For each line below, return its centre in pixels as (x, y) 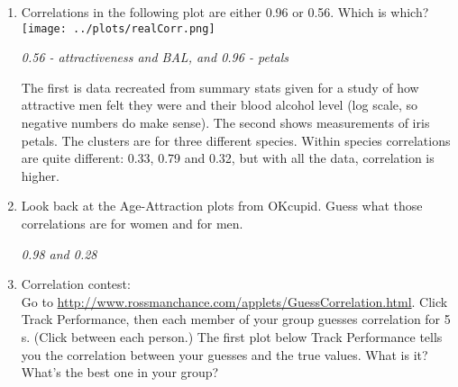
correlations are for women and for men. (132, 223)
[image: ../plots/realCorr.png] (118, 28)
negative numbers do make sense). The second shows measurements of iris (225, 123)
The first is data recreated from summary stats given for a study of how (220, 87)
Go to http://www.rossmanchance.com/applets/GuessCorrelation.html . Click (234, 301)
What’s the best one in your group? (120, 372)
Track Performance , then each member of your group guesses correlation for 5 (236, 319)
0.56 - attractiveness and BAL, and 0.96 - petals (155, 57)
